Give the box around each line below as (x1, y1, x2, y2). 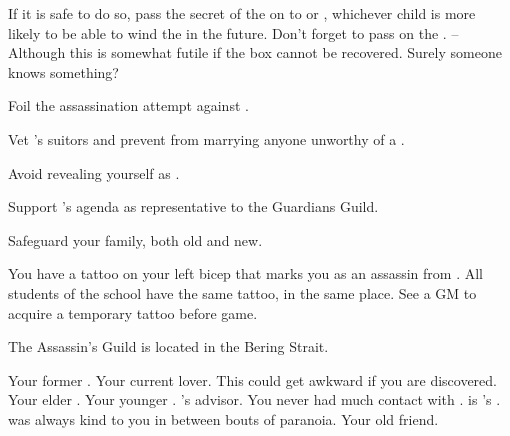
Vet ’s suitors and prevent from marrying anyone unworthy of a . (8, 128, 405, 149)
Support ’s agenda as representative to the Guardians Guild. (8, 196, 379, 217)
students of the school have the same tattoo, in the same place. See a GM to (8, 282, 477, 303)
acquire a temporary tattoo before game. (8, 302, 258, 323)
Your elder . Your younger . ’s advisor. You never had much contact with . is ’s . (8, 389, 501, 410)
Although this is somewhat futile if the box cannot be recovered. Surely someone (8, 42, 502, 63)
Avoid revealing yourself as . (8, 162, 180, 183)
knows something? (8, 61, 119, 82)
